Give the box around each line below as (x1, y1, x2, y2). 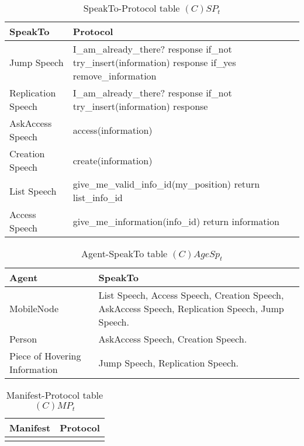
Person (9, 332, 37, 346)
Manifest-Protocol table (6, 388, 103, 402)
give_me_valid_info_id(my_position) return (72, 177, 260, 191)
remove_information (72, 69, 157, 82)
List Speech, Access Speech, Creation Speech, (98, 288, 284, 302)
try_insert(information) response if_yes (72, 56, 236, 69)
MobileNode (9, 302, 59, 316)
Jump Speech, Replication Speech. (98, 355, 239, 369)
